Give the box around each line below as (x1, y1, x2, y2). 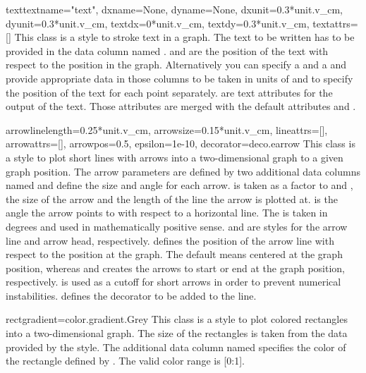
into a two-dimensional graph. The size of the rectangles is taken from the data (6, 326, 348, 341)
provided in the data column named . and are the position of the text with (6, 43, 329, 58)
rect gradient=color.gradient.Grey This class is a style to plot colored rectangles (6, 312, 348, 326)
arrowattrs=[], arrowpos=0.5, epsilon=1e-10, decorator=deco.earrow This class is (6, 136, 355, 151)
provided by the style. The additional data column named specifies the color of (6, 339, 346, 354)
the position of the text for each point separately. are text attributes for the (6, 85, 333, 99)
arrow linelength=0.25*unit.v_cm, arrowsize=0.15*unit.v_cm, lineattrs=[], (6, 122, 328, 137)
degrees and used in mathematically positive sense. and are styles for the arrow (6, 219, 348, 233)
